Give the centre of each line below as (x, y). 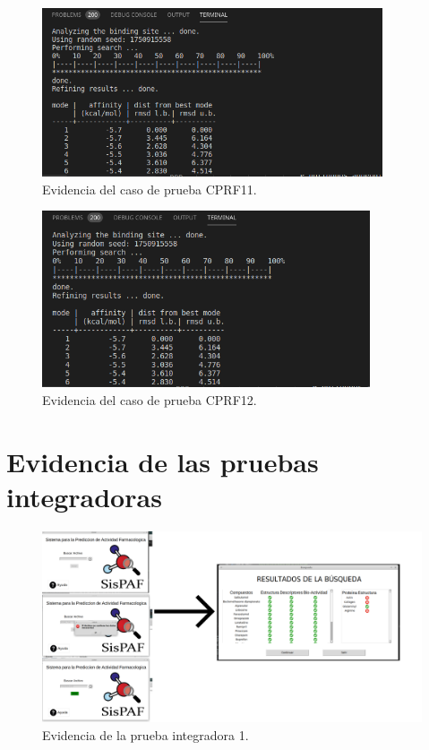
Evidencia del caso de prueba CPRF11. (150, 189)
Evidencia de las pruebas (163, 461)
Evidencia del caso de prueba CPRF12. (150, 399)
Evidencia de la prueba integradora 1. (146, 734)
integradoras (84, 496)
